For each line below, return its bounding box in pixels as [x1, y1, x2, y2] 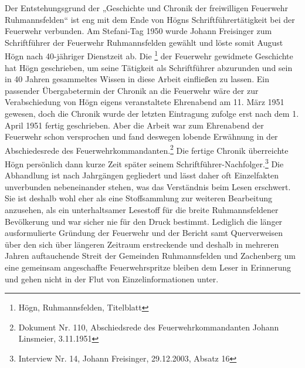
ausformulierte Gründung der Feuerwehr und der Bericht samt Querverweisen [5, 227, 283, 239]
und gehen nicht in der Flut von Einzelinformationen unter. [5, 272, 219, 285]
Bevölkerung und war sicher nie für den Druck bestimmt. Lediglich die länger [5, 215, 283, 227]
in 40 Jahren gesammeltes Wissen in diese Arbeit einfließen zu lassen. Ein [5, 73, 269, 85]
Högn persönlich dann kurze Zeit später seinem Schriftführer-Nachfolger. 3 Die [5, 156, 284, 170]
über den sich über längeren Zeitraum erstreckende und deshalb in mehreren [5, 238, 279, 250]
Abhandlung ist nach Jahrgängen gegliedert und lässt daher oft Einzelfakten [5, 169, 279, 181]
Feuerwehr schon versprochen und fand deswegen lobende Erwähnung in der [5, 130, 278, 143]
